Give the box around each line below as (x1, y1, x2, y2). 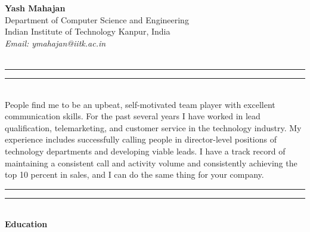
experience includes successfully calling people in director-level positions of (5, 133, 277, 146)
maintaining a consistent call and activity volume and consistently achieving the (5, 156, 297, 169)
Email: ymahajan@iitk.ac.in (5, 36, 106, 49)
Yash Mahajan (5, 2, 66, 14)
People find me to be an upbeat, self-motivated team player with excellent (5, 98, 275, 110)
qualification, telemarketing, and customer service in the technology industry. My (5, 121, 302, 134)
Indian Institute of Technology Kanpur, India (5, 25, 170, 38)
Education (5, 218, 48, 230)
